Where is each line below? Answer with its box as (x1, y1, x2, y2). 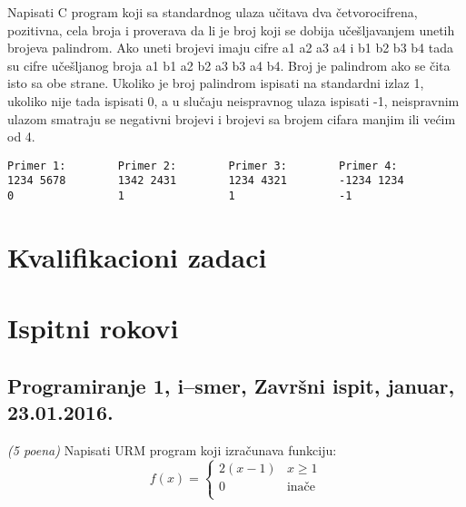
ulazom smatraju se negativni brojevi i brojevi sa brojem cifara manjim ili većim (7, 109, 456, 128)
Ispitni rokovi (7, 309, 179, 346)
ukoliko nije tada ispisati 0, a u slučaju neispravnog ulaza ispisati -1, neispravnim (7, 91, 460, 110)
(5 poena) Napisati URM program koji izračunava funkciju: (7, 441, 337, 460)
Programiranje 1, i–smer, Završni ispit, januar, (7, 371, 455, 399)
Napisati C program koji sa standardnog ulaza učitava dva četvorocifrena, (7, 3, 418, 21)
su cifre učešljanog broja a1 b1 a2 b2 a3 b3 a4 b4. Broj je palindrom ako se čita (7, 55, 451, 74)
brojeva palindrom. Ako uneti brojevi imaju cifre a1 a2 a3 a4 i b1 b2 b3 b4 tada (7, 38, 453, 57)
